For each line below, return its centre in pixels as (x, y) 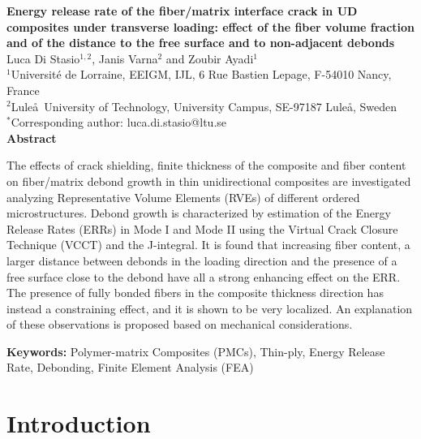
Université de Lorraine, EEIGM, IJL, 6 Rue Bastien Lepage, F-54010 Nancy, (201, 74)
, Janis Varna (125, 58)
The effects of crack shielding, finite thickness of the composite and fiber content (206, 165)
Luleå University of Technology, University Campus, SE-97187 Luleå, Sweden (204, 106)
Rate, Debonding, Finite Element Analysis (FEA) (130, 367)
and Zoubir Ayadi (210, 58)
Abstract (32, 138)
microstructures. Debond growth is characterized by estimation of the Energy (199, 213)
